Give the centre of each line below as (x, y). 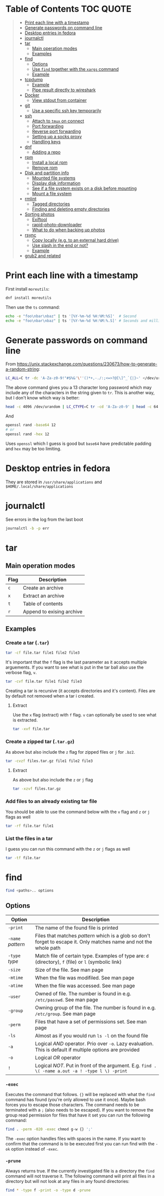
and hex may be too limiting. (33, 448)
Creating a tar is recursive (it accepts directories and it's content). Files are (81, 691)
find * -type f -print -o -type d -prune (48, 1190)
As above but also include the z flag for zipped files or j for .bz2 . (70, 752)
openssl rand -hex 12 (27, 434)
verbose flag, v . (21, 673)
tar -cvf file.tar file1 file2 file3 (44, 681)
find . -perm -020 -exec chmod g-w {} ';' (49, 1129)
